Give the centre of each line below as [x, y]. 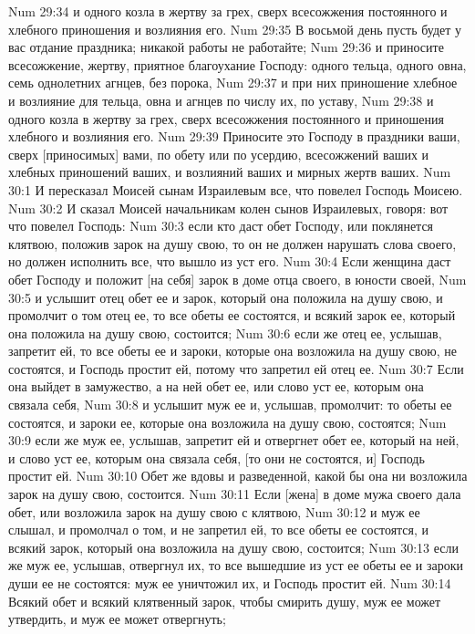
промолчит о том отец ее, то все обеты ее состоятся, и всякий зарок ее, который [232, 315]
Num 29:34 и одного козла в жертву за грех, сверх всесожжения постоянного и [228, 11]
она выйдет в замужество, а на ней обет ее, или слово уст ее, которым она [216, 386]
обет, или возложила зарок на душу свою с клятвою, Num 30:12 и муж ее [214, 511]
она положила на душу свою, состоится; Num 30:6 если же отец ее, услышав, [225, 333]
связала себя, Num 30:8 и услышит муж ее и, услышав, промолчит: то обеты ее [230, 405]
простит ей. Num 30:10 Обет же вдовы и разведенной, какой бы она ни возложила [238, 476]
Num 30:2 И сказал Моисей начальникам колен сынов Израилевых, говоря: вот [228, 208]
